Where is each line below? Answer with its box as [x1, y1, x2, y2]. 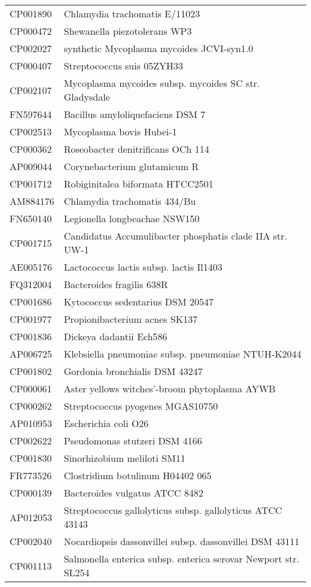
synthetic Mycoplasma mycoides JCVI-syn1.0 [63, 41, 254, 55]
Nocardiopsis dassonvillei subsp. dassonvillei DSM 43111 [63, 534, 300, 548]
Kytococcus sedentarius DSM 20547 [63, 295, 214, 308]
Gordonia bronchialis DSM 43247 [63, 364, 203, 378]
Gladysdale [63, 90, 110, 104]
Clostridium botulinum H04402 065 [63, 468, 212, 482]
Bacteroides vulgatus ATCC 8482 [63, 486, 203, 500]
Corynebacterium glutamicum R [63, 159, 199, 173]
